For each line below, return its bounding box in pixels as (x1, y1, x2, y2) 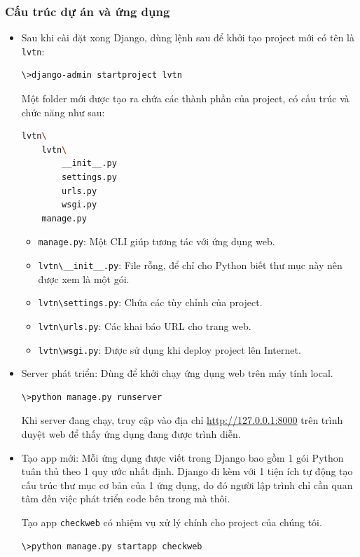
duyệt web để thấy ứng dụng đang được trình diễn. (21, 427, 241, 441)
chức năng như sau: (21, 104, 105, 119)
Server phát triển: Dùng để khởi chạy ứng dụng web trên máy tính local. (21, 366, 333, 380)
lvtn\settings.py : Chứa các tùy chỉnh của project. (38, 295, 263, 310)
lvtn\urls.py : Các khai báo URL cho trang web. (38, 318, 251, 333)
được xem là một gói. (38, 271, 130, 286)
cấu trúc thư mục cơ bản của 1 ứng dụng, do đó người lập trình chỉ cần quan (21, 477, 353, 492)
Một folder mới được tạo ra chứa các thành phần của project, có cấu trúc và (21, 91, 349, 106)
